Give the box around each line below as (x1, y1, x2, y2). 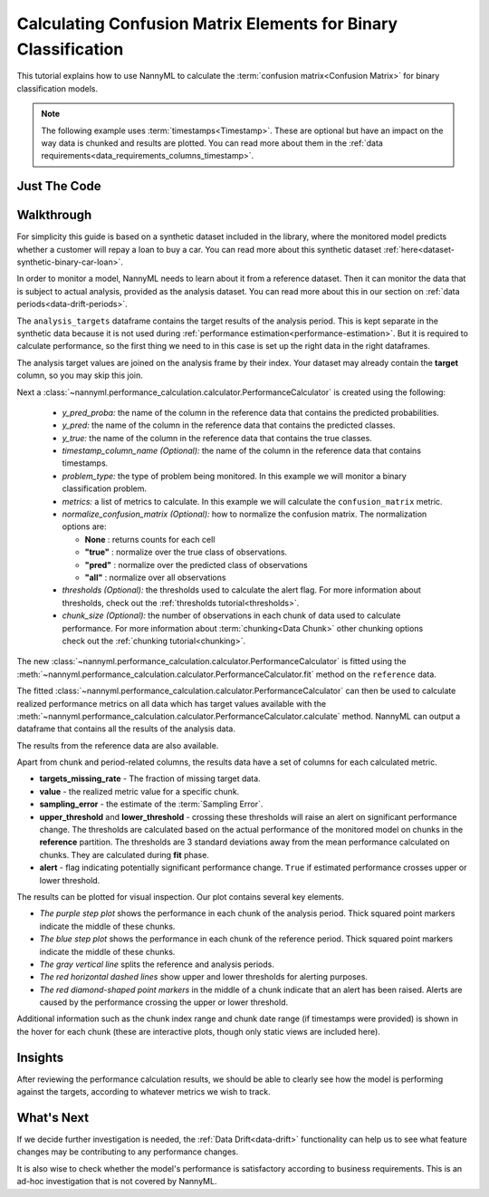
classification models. (16, 82, 99, 94)
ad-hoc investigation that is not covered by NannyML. (16, 1176, 217, 1187)
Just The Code (16, 179, 101, 194)
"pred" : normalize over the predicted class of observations (84, 559, 308, 570)
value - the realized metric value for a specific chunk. (39, 786, 240, 796)
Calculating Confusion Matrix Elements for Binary (16, 14, 398, 34)
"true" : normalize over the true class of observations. (84, 546, 288, 557)
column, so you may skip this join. (16, 370, 144, 381)
